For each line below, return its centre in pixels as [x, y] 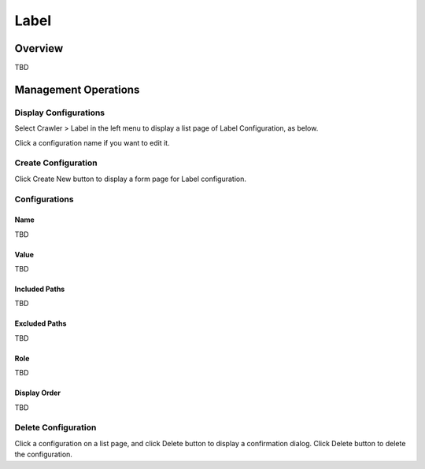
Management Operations [77, 89]
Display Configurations [60, 113]
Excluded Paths [41, 323]
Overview [39, 48]
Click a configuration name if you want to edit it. [92, 142]
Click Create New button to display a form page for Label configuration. [131, 179]
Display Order [38, 393]
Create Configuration [56, 163]
